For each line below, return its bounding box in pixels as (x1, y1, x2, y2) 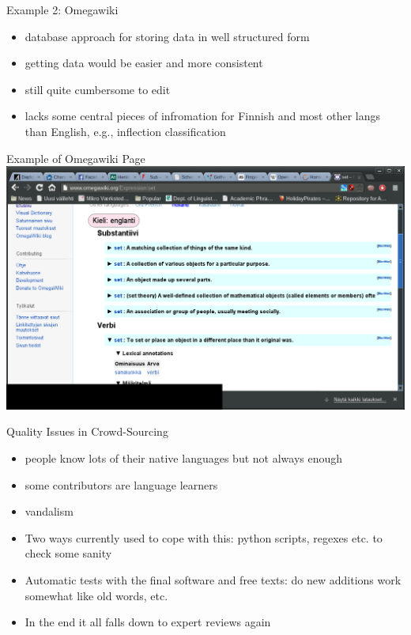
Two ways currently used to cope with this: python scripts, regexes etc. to (25, 529, 383, 546)
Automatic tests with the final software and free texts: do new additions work (25, 571, 402, 588)
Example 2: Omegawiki (6, 2, 119, 17)
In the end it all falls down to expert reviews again (25, 614, 271, 630)
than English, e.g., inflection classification (25, 123, 226, 139)
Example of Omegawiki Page (6, 149, 145, 166)
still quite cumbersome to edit (25, 81, 171, 97)
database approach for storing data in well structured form (25, 28, 310, 44)
